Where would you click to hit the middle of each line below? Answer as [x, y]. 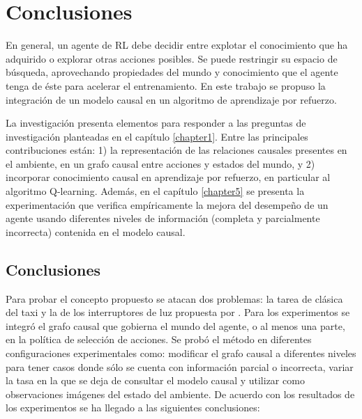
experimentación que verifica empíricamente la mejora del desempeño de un [167, 204]
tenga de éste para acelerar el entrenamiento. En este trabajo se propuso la [166, 85]
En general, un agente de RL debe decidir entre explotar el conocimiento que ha [177, 45]
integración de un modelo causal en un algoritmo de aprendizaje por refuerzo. [171, 99]
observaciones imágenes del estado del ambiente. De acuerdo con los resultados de [180, 394]
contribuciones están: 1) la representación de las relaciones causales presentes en [176, 150]
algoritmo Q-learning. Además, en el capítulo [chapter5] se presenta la [155, 191]
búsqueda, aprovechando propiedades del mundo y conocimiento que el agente [172, 72]
